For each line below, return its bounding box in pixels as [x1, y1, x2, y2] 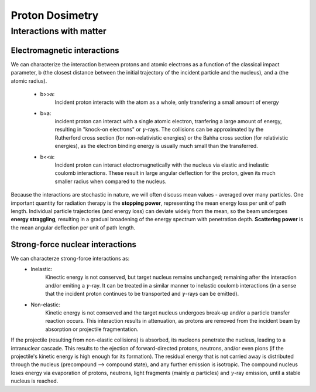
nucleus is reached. [11, 377, 59, 384]
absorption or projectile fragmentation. [45, 326, 139, 333]
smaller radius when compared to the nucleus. [54, 178, 167, 185]
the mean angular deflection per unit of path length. [11, 224, 136, 231]
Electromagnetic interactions [11, 45, 119, 55]
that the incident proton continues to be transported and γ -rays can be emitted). [45, 290, 239, 298]
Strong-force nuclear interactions [11, 239, 137, 249]
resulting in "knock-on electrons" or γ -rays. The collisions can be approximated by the [54, 126, 264, 133]
